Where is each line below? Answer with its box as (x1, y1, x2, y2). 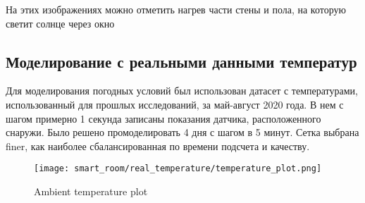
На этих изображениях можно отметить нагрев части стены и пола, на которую (6, 2, 346, 16)
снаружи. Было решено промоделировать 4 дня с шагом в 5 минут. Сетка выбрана (6, 125, 359, 140)
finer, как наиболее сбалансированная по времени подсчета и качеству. (6, 138, 310, 153)
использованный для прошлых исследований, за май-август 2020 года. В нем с (6, 97, 344, 111)
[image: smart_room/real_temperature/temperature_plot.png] (34, 164, 322, 174)
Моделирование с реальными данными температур (6, 50, 357, 72)
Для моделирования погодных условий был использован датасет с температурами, (6, 83, 358, 98)
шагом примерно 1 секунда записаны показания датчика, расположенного (6, 111, 321, 125)
